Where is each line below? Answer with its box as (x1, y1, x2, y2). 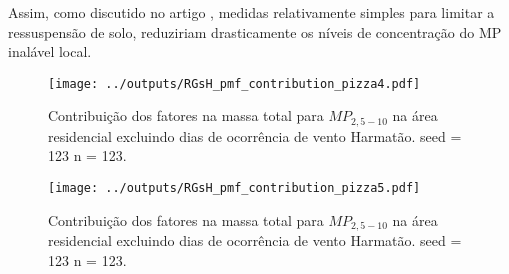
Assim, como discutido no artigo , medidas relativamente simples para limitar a (8, 2, 495, 22)
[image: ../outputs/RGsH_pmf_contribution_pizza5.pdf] (48, 181, 421, 196)
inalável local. (8, 41, 92, 62)
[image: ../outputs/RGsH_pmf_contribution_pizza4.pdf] (48, 76, 421, 91)
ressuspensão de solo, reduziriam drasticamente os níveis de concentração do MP (8, 21, 502, 42)
